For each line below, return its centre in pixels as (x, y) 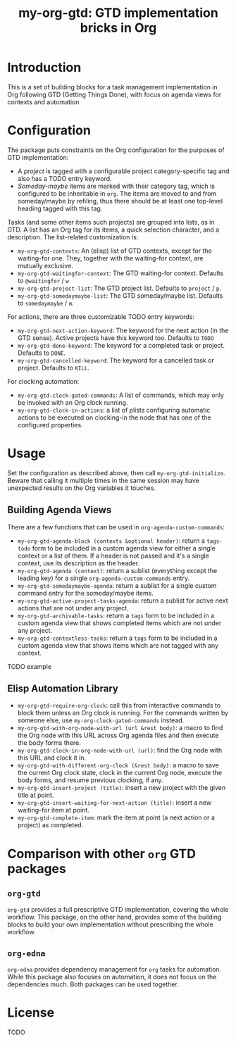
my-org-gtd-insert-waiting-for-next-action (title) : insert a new (114, 803)
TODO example (29, 666)
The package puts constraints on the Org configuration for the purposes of (116, 150)
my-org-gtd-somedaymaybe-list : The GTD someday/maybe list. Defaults (120, 295)
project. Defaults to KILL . (54, 368)
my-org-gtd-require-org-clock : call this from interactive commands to (119, 705)
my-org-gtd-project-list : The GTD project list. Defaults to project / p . (119, 288)
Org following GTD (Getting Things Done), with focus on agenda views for (114, 94)
